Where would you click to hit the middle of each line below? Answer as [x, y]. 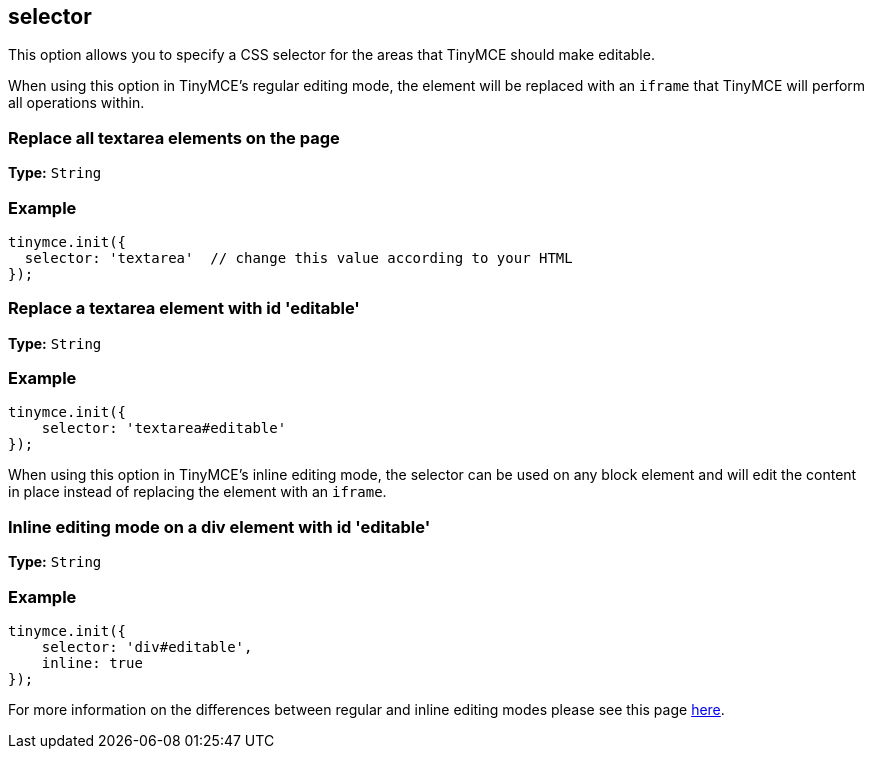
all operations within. [76, 103]
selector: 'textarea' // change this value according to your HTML [298, 257]
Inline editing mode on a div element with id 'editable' [219, 526]
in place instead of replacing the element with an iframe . [197, 492]
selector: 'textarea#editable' [164, 428]
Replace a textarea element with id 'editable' [184, 308]
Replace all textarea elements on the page [174, 137]
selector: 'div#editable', [147, 646]
